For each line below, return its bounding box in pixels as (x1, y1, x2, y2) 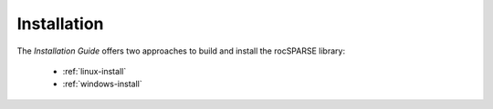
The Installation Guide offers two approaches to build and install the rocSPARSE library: (16, 45, 346, 56)
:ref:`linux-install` (62, 65, 127, 76)
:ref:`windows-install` (62, 78, 142, 90)
